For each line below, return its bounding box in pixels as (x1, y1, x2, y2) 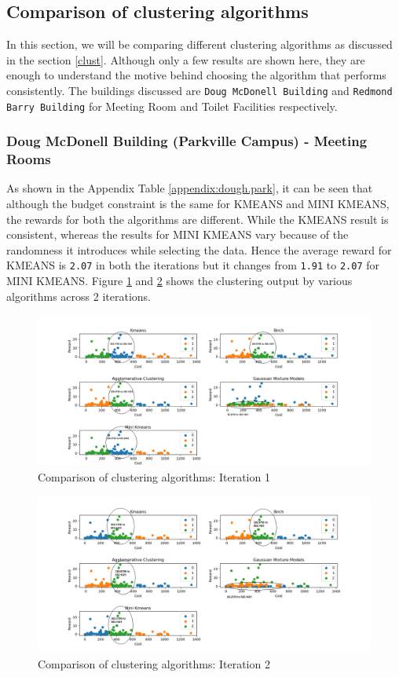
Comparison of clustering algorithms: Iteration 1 (38, 468, 270, 485)
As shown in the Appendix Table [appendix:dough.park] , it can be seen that (6, 180, 373, 196)
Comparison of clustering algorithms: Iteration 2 (38, 655, 270, 672)
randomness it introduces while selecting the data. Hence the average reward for (6, 241, 392, 258)
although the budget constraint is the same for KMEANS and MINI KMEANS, (6, 196, 390, 212)
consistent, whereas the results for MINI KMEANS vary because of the (6, 226, 349, 243)
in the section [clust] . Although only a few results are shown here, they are (6, 51, 365, 68)
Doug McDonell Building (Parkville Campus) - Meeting (6, 131, 368, 151)
